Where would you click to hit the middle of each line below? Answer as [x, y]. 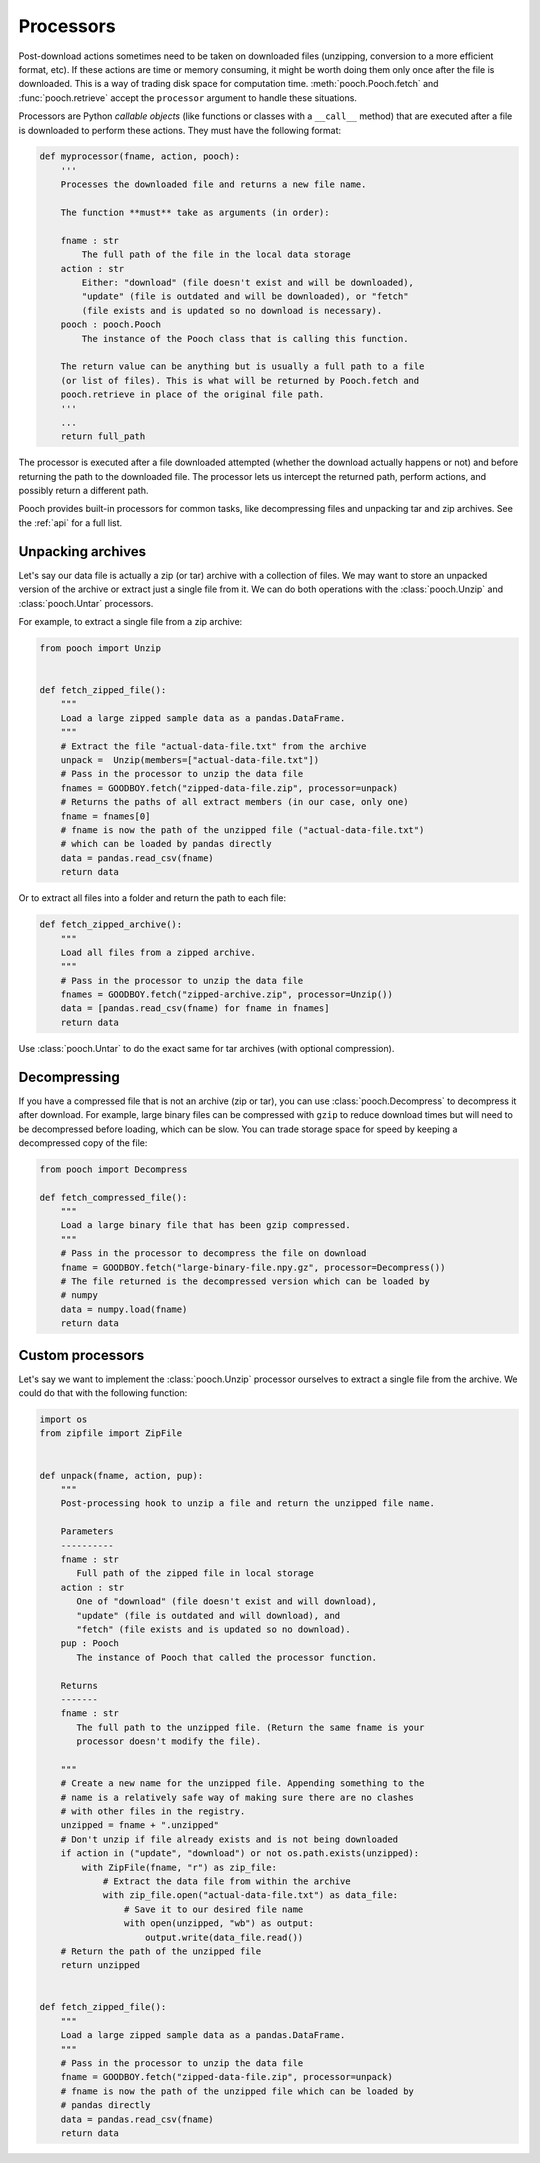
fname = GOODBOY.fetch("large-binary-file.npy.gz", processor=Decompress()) [253, 1267]
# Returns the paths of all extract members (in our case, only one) [234, 802]
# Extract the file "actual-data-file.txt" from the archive [213, 746]
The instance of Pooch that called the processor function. [227, 1657]
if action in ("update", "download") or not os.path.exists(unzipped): [240, 1853]
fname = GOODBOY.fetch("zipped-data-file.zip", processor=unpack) [227, 2077]
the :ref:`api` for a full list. [70, 522]
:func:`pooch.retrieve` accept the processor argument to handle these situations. [187, 97]
